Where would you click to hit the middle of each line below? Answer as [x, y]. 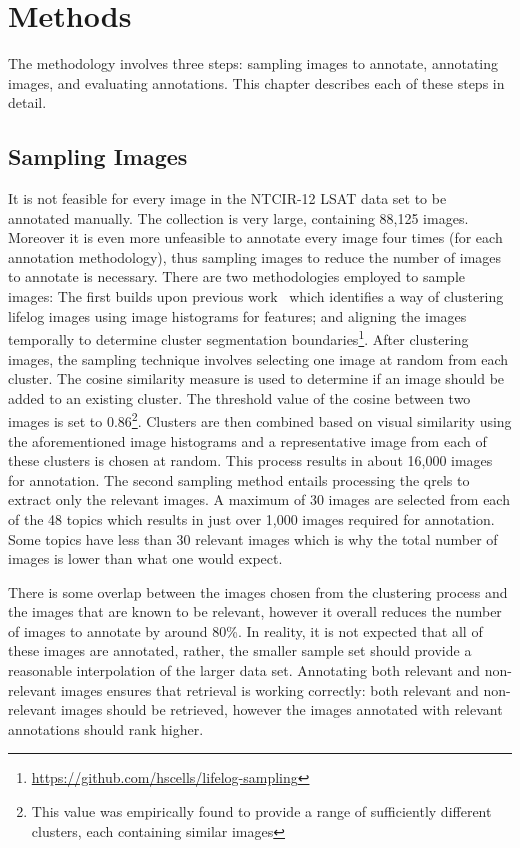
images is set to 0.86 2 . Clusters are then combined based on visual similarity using [260, 419]
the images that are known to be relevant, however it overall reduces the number [255, 611]
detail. [27, 102]
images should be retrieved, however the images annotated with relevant [281, 709]
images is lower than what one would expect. [145, 558]
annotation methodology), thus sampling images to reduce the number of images [255, 256]
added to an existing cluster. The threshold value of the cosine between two [239, 397]
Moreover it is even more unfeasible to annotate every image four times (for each [255, 237]
